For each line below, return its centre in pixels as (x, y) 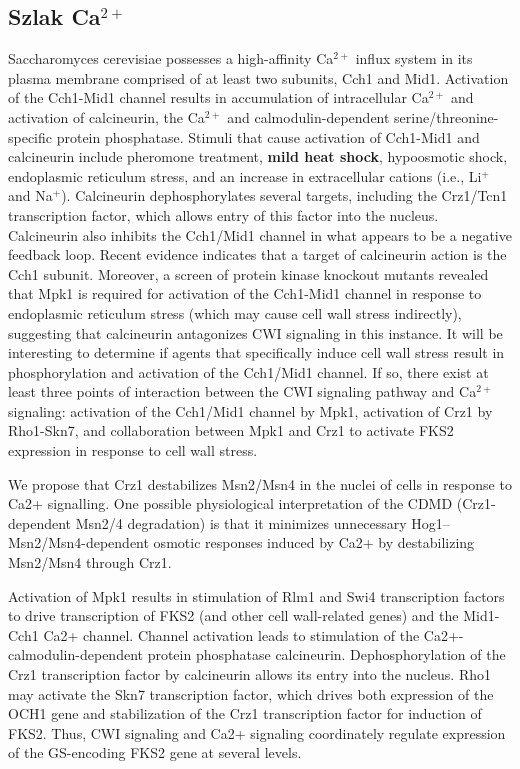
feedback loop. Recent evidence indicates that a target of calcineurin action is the (257, 254)
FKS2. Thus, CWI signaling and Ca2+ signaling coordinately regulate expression (257, 732)
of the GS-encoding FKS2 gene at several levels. (155, 752)
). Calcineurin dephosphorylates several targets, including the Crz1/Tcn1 (284, 195)
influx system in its (414, 58)
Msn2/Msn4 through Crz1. (90, 562)
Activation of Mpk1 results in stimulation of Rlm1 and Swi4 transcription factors (256, 595)
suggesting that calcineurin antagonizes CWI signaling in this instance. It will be (255, 332)
